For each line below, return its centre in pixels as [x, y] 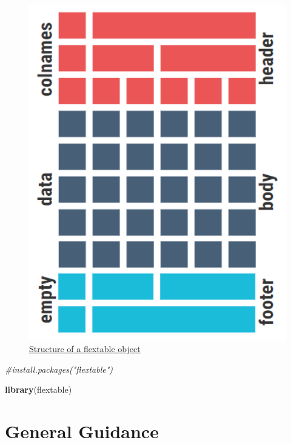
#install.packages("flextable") [59, 369]
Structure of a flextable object [85, 349]
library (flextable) [38, 389]
